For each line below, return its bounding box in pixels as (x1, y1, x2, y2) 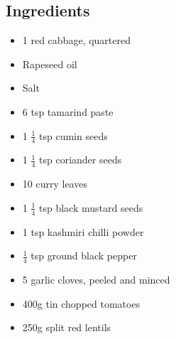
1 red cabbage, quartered (22, 33, 131, 48)
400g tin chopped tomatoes (22, 296, 141, 311)
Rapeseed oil (22, 56, 77, 71)
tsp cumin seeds (39, 128, 108, 143)
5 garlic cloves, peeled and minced (22, 272, 170, 287)
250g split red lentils (22, 320, 111, 335)
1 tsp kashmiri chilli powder (22, 224, 144, 239)
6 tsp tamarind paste (22, 104, 114, 119)
